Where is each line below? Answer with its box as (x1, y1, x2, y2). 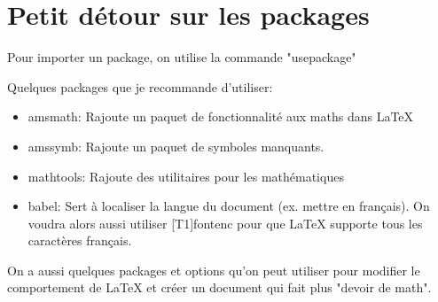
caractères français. (27, 231, 132, 250)
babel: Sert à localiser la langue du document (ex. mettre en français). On (27, 197, 430, 215)
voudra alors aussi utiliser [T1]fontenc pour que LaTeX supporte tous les (27, 213, 423, 232)
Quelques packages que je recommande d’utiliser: (7, 77, 273, 96)
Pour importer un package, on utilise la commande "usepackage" (7, 48, 356, 66)
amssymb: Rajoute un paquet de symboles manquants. (27, 136, 325, 155)
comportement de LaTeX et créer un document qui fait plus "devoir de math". (7, 278, 432, 297)
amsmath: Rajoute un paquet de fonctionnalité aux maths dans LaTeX (27, 107, 414, 126)
